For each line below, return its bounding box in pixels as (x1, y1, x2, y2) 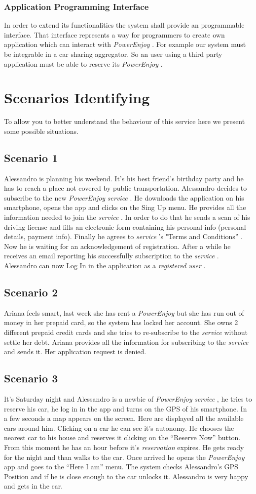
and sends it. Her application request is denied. (4, 346, 146, 357)
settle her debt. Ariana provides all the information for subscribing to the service (4, 336, 249, 347)
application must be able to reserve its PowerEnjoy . (4, 58, 163, 69)
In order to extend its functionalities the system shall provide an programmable (4, 20, 245, 30)
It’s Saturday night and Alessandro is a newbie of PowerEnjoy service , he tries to (4, 394, 252, 404)
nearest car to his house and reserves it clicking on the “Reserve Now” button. (4, 432, 241, 443)
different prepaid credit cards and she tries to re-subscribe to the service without (4, 327, 248, 337)
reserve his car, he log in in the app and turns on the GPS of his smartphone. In (4, 403, 247, 413)
